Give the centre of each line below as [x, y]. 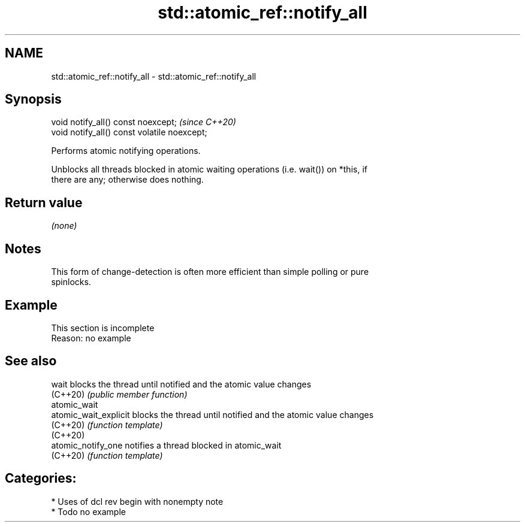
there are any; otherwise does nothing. [127, 180]
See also [31, 361]
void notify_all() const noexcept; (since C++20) [144, 122]
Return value [44, 202]
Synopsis [33, 99]
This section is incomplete [103, 328]
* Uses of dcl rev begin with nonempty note [137, 501]
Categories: [41, 478]
